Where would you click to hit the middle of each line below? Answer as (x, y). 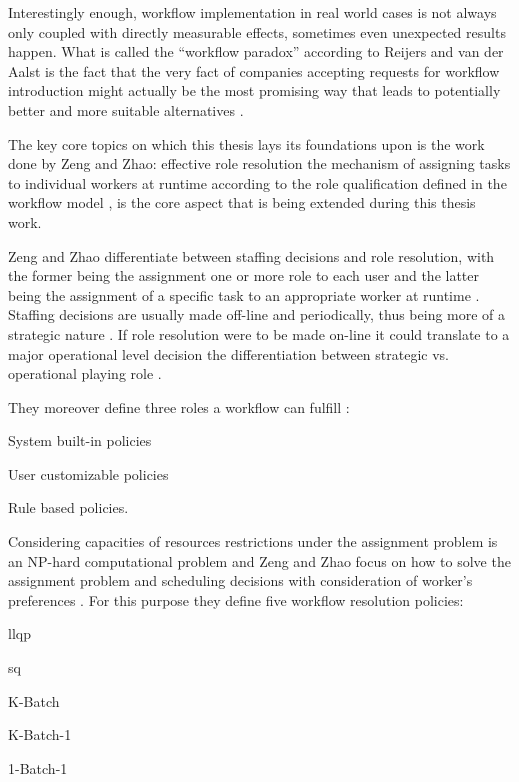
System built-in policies (80, 440)
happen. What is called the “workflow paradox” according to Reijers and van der (256, 51)
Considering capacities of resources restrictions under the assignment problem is (253, 541)
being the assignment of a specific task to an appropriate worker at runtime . (244, 294)
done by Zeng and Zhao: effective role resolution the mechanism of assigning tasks (259, 163)
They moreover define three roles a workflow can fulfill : (179, 406)
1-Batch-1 (38, 767)
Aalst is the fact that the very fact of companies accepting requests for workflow (254, 70)
